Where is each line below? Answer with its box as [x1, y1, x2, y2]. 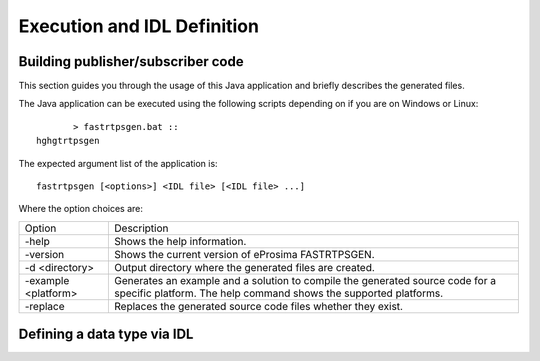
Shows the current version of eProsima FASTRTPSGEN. [114, 247, 375, 261]
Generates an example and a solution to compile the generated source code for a [114, 273, 497, 287]
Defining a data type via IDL [18, 326, 194, 343]
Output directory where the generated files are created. [114, 260, 375, 274]
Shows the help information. [114, 234, 247, 248]
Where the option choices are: [18, 203, 144, 215]
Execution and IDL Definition [18, 15, 260, 37]
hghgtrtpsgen [36, 135, 100, 147]
